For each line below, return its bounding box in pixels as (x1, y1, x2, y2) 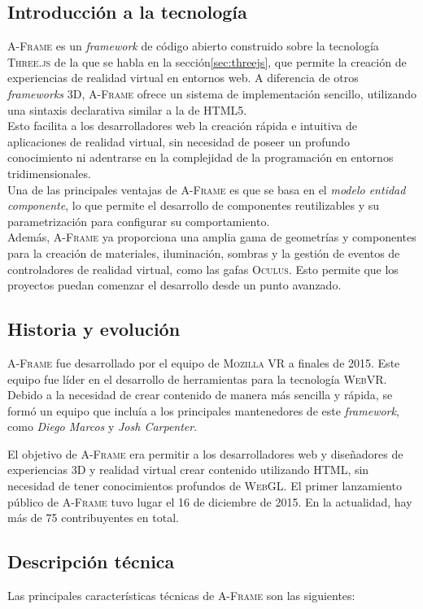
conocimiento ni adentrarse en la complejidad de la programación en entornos (7, 149, 394, 166)
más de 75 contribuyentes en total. (7, 509, 179, 526)
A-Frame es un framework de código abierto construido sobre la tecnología (7, 37, 379, 54)
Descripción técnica (7, 549, 175, 574)
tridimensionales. (7, 164, 91, 181)
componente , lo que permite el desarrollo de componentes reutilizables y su (7, 197, 380, 214)
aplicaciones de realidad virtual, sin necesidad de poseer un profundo (7, 133, 350, 150)
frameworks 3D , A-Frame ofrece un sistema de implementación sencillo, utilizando (7, 85, 417, 102)
